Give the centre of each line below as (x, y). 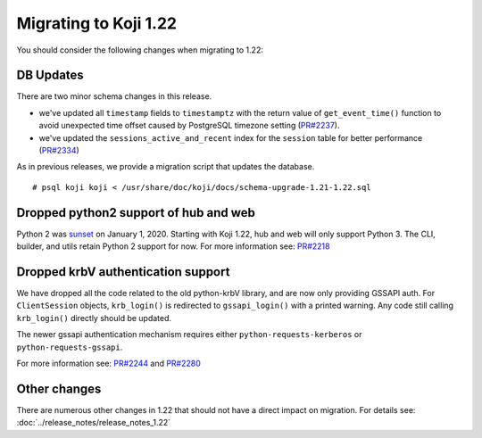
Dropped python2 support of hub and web (136, 213)
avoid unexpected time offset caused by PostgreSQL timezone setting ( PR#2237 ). (189, 126)
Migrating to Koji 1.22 (97, 23)
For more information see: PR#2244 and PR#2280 (108, 363)
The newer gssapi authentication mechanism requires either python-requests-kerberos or (189, 335)
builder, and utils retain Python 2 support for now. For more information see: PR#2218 (173, 246)
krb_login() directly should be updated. (94, 318)
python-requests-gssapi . (70, 347)
